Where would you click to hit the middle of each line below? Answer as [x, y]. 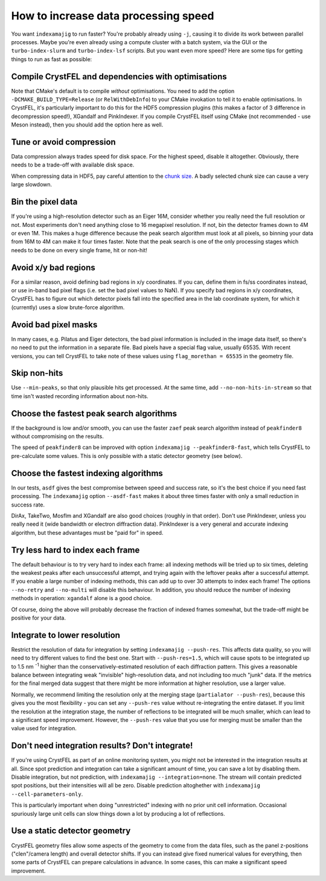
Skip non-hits [37, 373]
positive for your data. [39, 618]
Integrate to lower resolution [66, 635]
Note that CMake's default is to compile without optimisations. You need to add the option [123, 91]
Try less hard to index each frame [75, 550]
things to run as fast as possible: [52, 59]
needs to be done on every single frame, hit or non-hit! [79, 250]
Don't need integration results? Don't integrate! [102, 746]
